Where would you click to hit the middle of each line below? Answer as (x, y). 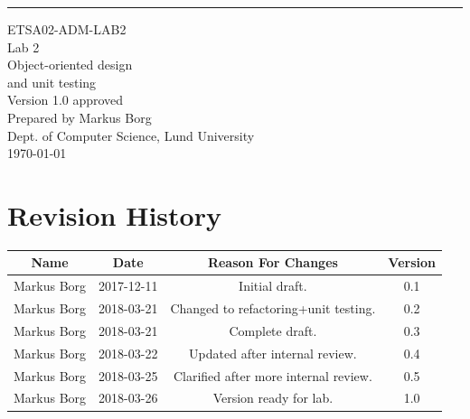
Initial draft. (273, 286)
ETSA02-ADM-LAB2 (67, 29)
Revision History (114, 214)
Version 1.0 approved (66, 100)
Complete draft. (273, 330)
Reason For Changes (273, 262)
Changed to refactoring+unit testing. (273, 308)
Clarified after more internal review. (273, 375)
